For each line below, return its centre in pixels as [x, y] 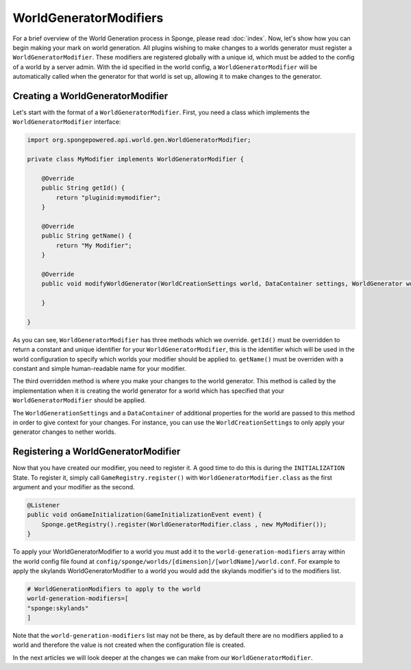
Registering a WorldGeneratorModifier [97, 452]
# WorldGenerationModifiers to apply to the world [114, 589]
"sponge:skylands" [58, 608]
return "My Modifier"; [94, 245]
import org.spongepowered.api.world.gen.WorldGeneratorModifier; [139, 140]
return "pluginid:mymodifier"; [108, 197]
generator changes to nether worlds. [64, 432]
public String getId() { [83, 188]
